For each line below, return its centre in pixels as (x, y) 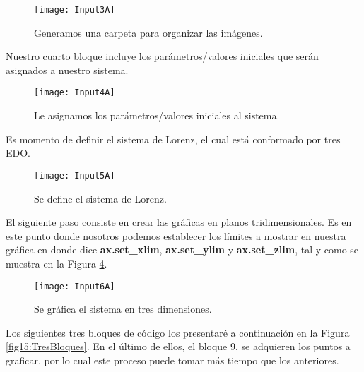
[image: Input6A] (75, 286)
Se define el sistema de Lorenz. (100, 198)
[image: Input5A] (75, 175)
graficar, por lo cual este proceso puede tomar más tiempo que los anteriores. (172, 360)
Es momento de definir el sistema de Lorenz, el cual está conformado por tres (173, 139)
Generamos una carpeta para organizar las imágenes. (148, 32)
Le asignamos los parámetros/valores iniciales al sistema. (157, 115)
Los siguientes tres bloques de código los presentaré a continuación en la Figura (178, 332)
